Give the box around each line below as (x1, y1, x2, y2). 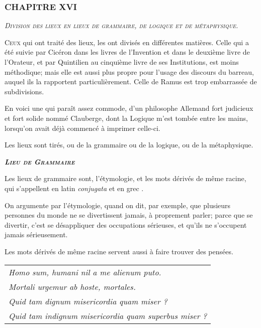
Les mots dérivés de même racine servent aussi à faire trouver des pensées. (5, 246, 233, 256)
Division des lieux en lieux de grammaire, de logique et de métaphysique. (5, 20, 238, 31)
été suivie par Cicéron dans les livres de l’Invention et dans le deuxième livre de (5, 47, 250, 57)
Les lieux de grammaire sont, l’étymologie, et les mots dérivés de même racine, (5, 173, 246, 184)
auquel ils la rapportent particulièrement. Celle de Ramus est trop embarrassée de (5, 76, 257, 87)
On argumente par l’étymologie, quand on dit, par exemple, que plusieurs (5, 200, 231, 210)
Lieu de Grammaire (5, 156, 75, 167)
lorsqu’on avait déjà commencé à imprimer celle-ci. (5, 122, 160, 133)
